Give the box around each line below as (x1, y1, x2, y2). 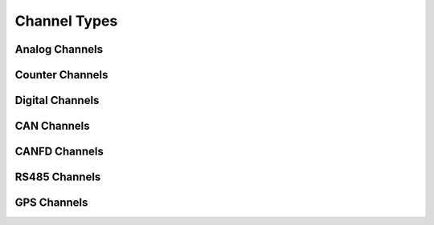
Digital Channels (14, 94, 100, 107)
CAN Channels (14, 119, 90, 133)
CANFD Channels (14, 145, 104, 159)
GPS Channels (14, 196, 88, 210)
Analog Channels (14, 42, 104, 56)
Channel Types (14, 12, 118, 30)
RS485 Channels (14, 171, 101, 184)
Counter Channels (14, 68, 108, 82)
